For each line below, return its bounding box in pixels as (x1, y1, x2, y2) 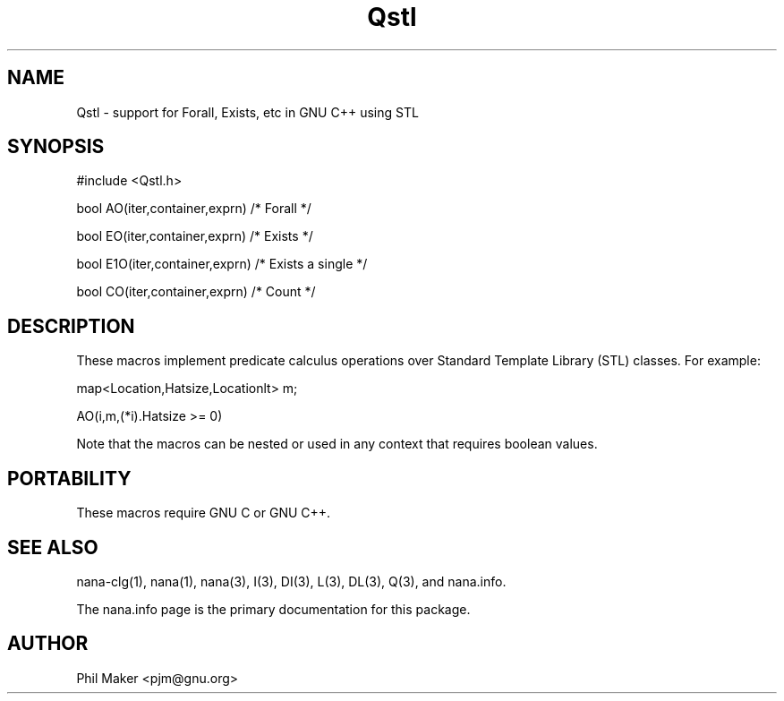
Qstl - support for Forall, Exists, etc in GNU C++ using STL (76, 104, 419, 120)
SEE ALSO (7, 535, 98, 559)
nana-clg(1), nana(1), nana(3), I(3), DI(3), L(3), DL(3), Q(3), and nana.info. (76, 573, 507, 589)
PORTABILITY (7, 466, 132, 490)
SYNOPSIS (7, 135, 105, 158)
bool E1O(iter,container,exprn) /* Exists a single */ (76, 256, 368, 272)
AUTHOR (7, 632, 89, 655)
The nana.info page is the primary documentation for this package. (76, 601, 471, 617)
